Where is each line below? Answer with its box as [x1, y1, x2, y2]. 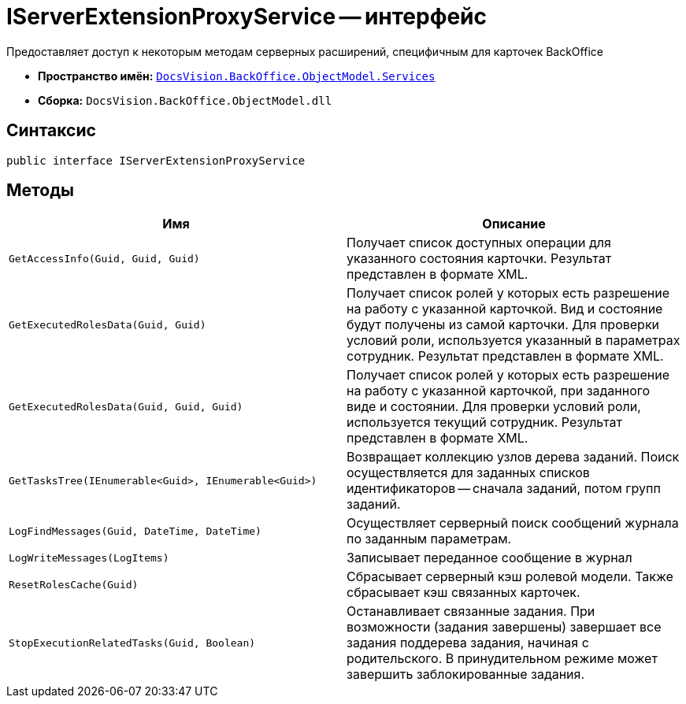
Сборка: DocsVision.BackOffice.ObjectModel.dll [38, 93, 332, 107]
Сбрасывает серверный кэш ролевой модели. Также [347, 569, 673, 585]
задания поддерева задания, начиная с [347, 635, 589, 651]
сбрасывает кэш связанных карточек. [347, 584, 580, 601]
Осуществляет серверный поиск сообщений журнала [347, 515, 679, 532]
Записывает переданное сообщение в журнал [347, 550, 632, 566]
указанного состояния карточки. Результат [347, 250, 612, 267]
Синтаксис [6, 120, 96, 141]
